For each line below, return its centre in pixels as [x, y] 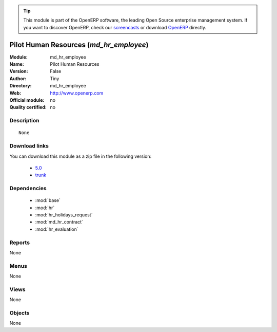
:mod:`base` [48, 200]
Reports [20, 243]
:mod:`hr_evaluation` [57, 229]
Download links [29, 146]
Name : [17, 64]
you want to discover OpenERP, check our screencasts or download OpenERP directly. [115, 27]
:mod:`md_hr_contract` [59, 222]
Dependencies [28, 189]
